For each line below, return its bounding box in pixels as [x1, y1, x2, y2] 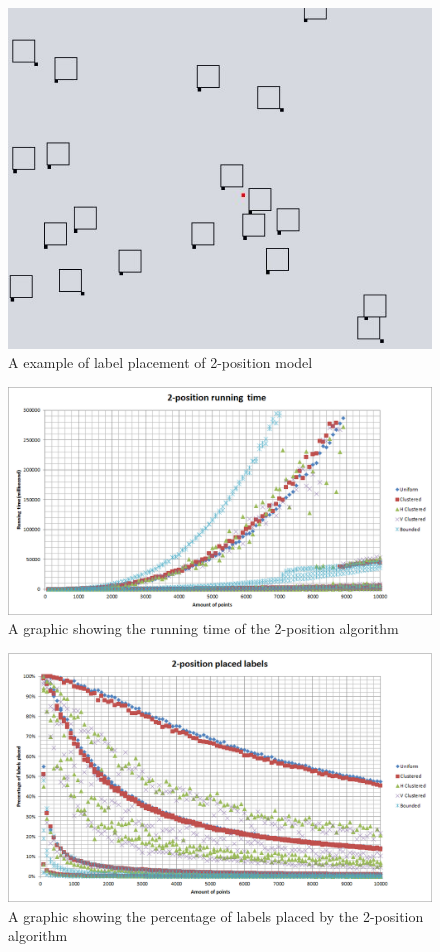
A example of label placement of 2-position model [8, 352, 313, 373]
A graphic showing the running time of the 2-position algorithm [8, 618, 399, 639]
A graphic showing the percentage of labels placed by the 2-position [8, 905, 424, 926]
